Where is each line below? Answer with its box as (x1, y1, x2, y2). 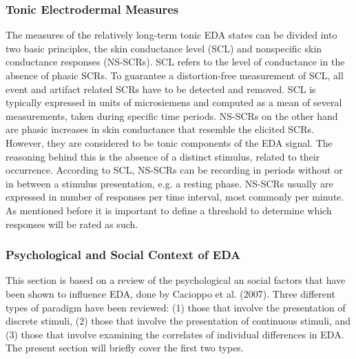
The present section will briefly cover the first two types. (6, 340, 244, 355)
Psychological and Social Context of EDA (6, 246, 241, 263)
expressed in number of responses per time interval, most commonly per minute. (6, 189, 344, 204)
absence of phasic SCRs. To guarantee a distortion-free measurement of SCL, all (6, 68, 344, 82)
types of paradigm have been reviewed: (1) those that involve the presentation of (6, 300, 346, 314)
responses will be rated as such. (6, 216, 138, 231)
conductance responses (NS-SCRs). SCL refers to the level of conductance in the (6, 54, 345, 69)
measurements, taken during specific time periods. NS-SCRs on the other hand (6, 108, 338, 123)
